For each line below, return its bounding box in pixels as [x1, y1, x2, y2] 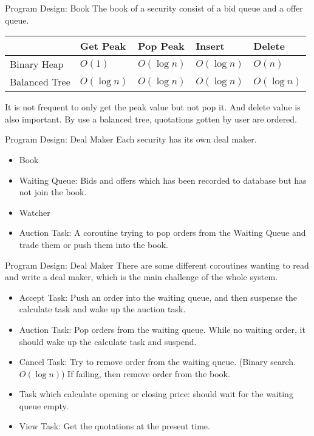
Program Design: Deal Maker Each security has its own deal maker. [5, 133, 257, 146]
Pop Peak [137, 39, 185, 53]
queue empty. [19, 399, 69, 412]
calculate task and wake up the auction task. [19, 303, 186, 315]
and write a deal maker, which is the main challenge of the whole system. [5, 270, 278, 283]
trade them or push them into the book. [19, 238, 168, 250]
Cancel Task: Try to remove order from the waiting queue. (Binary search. [19, 355, 296, 368]
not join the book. [19, 186, 87, 198]
